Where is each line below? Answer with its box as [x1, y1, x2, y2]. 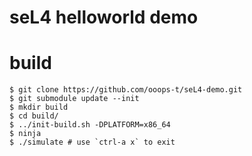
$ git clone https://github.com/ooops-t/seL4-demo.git [9, 85, 243, 95]
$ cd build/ [9, 111, 59, 121]
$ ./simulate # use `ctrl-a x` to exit [9, 137, 176, 148]
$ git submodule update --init [9, 94, 140, 104]
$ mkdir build [9, 102, 69, 113]
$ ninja [9, 129, 42, 139]
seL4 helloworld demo [9, 6, 199, 29]
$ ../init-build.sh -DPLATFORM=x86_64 [9, 120, 171, 130]
